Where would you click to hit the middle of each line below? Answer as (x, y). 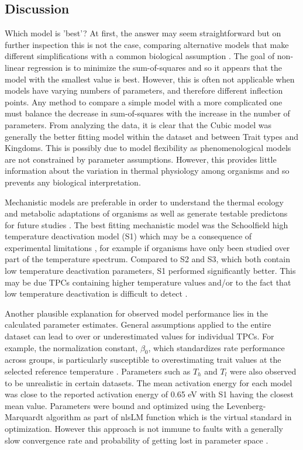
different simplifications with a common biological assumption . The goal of (140, 56)
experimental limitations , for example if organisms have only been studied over (147, 247)
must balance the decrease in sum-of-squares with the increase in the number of (147, 113)
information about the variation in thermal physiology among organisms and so (147, 171)
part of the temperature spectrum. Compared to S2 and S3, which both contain (147, 259)
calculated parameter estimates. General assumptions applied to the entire (138, 324)
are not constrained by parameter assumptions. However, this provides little (141, 159)
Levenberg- (246, 405)
